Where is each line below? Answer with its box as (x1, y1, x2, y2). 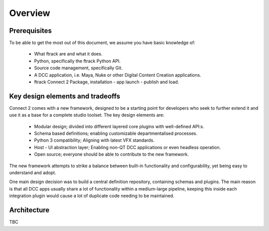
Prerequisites (9, 26, 52, 35)
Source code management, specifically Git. (34, 65, 123, 71)
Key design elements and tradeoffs (9, 92, 121, 100)
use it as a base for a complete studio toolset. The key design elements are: (9, 112, 164, 118)
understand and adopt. (9, 170, 56, 176)
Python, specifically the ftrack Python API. (34, 58, 121, 64)
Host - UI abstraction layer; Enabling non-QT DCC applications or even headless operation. (34, 144, 221, 150)
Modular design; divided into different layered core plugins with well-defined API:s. (34, 123, 204, 129)
